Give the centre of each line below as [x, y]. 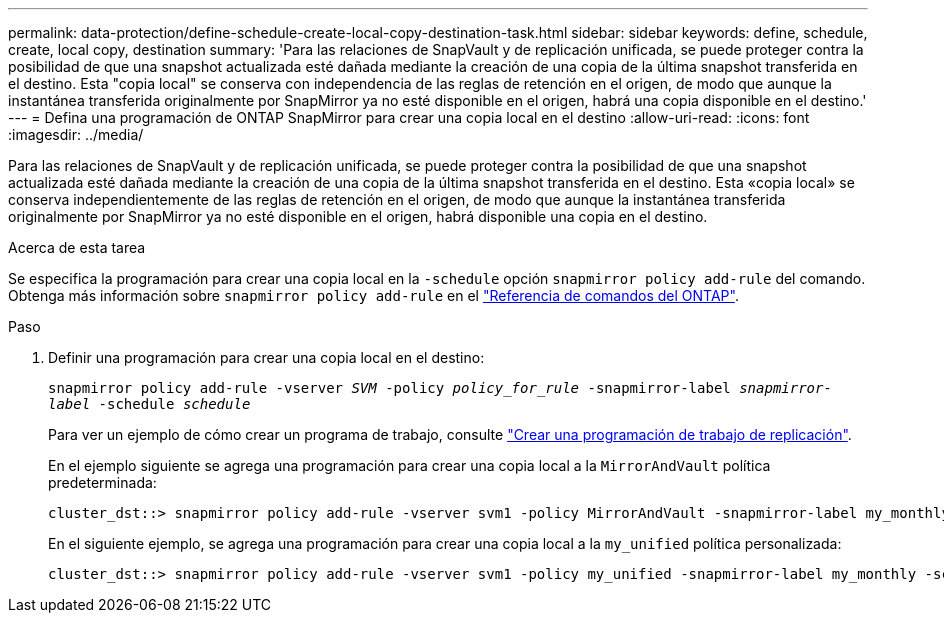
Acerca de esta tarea [77, 247]
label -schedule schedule [149, 404]
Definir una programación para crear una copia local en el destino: [266, 357]
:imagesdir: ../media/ [76, 134]
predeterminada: [102, 482]
